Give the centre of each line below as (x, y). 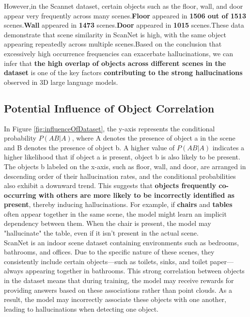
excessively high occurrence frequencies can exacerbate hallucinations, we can (118, 53)
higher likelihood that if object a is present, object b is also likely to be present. (122, 157)
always (14, 271)
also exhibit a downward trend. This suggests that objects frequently (110, 185)
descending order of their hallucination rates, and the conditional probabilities (120, 176)
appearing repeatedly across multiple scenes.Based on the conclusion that (113, 44)
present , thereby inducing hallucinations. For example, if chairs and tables (118, 204)
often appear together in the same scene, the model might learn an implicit (115, 214)
